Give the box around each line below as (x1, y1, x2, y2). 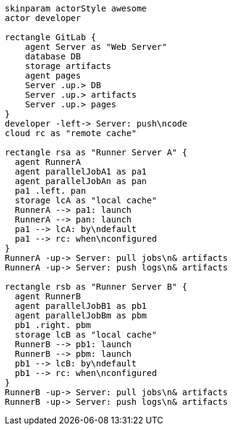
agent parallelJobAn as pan (14, 176, 147, 186)
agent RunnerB (14, 291, 81, 301)
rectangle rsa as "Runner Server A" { (5, 148, 188, 157)
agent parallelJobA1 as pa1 (14, 167, 147, 176)
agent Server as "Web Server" (25, 42, 167, 52)
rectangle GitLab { (5, 32, 96, 42)
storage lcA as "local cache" (14, 196, 157, 205)
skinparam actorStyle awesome (5, 4, 147, 13)
